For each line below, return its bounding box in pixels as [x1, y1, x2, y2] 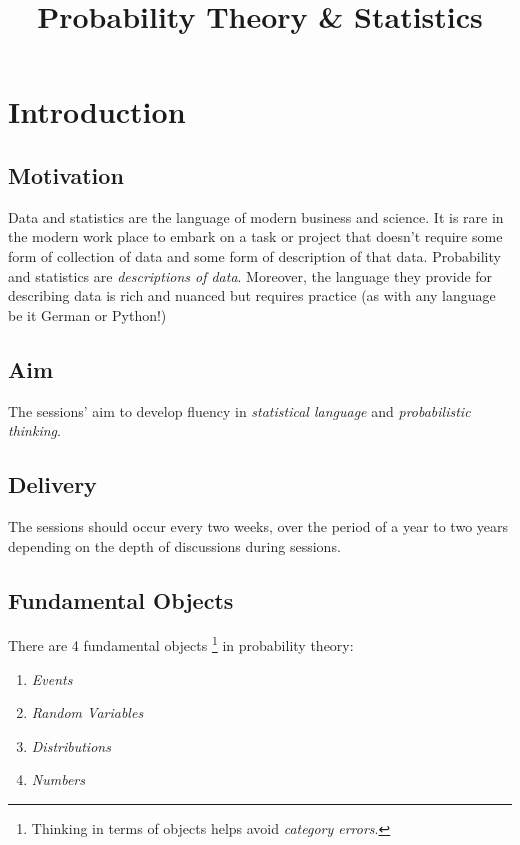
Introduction [8, 91, 186, 132]
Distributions [31, 735, 111, 756]
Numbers [31, 769, 85, 790]
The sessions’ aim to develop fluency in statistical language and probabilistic [8, 400, 471, 421]
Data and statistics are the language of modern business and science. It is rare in [8, 206, 504, 227]
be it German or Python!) [8, 304, 167, 325]
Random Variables [31, 702, 144, 723]
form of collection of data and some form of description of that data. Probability [8, 245, 501, 266]
